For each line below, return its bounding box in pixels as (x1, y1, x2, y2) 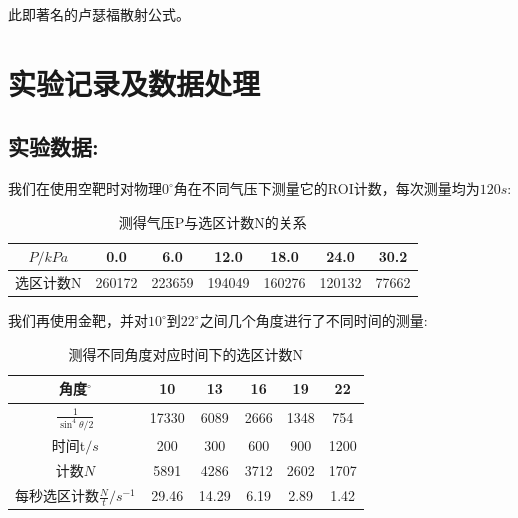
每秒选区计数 (15, 485, 99, 506)
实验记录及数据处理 (8, 62, 261, 103)
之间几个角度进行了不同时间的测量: (199, 310, 428, 331)
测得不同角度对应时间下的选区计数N (68, 343, 304, 364)
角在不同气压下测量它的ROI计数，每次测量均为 (173, 178, 480, 199)
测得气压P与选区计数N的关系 (118, 211, 307, 232)
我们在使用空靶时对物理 (8, 178, 162, 199)
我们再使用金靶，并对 (8, 310, 148, 331)
